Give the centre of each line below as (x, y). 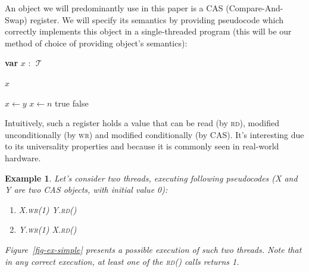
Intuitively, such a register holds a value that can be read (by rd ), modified (142, 123)
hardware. (23, 157)
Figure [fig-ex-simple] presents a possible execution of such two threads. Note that (153, 249)
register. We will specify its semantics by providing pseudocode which (157, 19)
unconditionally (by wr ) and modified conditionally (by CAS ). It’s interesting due (154, 134)
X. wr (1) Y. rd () (48, 209)
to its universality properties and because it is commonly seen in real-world (142, 146)
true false (72, 103)
